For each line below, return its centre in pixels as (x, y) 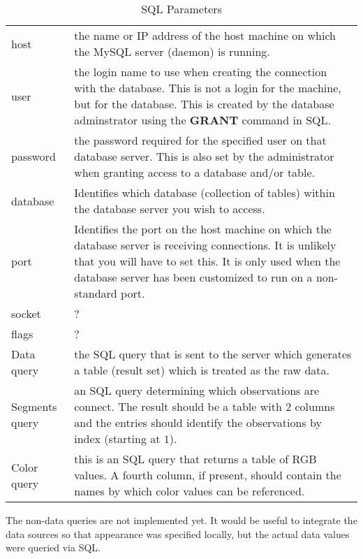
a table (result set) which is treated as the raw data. (202, 370)
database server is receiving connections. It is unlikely (205, 245)
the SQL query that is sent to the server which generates (213, 354)
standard (96, 293)
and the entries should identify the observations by (198, 422)
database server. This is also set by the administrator (204, 156)
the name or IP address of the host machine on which (205, 35)
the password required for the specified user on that (200, 140)
